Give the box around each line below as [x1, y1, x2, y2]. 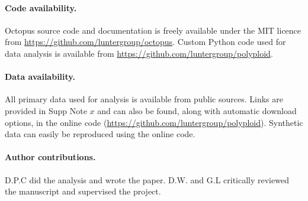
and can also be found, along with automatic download [97, 104, 297, 116]
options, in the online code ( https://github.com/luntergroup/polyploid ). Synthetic [5, 116, 303, 128]
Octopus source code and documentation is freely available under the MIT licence [5, 24, 301, 36]
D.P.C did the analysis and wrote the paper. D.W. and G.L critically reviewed [5, 173, 289, 186]
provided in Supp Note [5, 104, 87, 116]
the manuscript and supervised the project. [5, 185, 161, 197]
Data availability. [5, 70, 75, 83]
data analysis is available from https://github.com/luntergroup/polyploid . [5, 47, 273, 59]
